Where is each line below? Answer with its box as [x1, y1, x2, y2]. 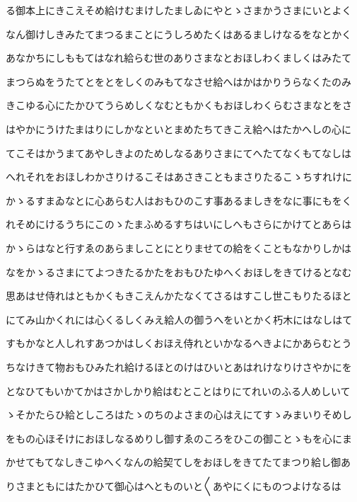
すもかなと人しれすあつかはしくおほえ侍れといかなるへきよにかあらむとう [6, 336, 352, 350]
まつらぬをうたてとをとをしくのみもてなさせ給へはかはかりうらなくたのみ [6, 74, 351, 89]
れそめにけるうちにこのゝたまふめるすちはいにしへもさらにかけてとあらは [6, 217, 352, 232]
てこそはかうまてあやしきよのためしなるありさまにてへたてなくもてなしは [6, 145, 352, 160]
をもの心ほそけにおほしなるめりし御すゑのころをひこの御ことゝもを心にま [6, 430, 352, 445]
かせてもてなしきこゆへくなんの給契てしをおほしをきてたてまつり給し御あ [6, 455, 351, 469]
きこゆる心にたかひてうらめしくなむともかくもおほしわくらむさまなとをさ [6, 98, 352, 113]
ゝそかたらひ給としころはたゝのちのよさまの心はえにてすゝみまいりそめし [6, 407, 352, 422]
